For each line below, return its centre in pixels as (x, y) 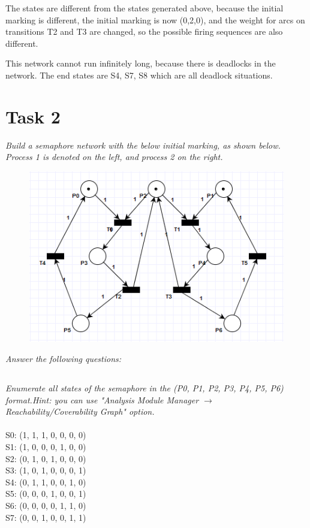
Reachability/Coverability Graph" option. (80, 411)
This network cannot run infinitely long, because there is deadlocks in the (141, 63)
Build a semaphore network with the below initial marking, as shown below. (143, 145)
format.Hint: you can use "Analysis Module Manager (102, 399)
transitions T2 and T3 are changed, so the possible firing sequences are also (144, 31)
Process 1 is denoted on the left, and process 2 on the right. (114, 157)
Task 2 (33, 116)
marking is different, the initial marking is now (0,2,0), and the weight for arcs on (155, 19)
